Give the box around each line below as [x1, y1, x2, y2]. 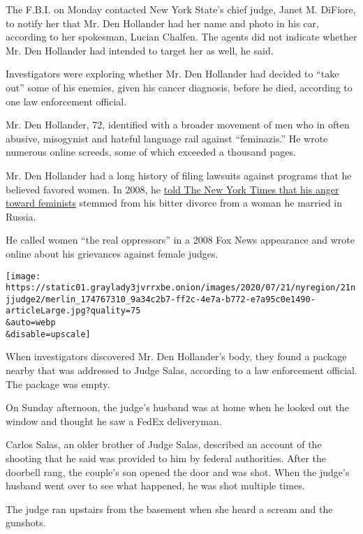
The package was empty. [6, 376, 110, 391]
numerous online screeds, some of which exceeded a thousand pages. [6, 144, 296, 159]
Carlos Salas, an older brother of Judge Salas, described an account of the [6, 437, 322, 452]
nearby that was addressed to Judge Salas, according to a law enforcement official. [6, 363, 357, 378]
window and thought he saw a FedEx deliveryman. [6, 413, 222, 428]
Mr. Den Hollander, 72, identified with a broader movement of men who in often [6, 117, 350, 132]
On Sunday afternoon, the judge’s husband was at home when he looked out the [6, 400, 349, 415]
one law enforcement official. [6, 94, 127, 108]
